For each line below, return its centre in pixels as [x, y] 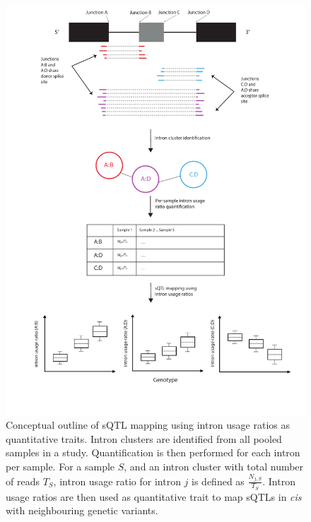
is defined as [218, 481]
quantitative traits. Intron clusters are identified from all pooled [144, 438]
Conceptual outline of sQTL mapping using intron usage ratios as [148, 425]
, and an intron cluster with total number [214, 467]
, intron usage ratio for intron [117, 481]
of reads [23, 481]
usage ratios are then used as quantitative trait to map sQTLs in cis [154, 496]
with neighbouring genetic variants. [82, 510]
